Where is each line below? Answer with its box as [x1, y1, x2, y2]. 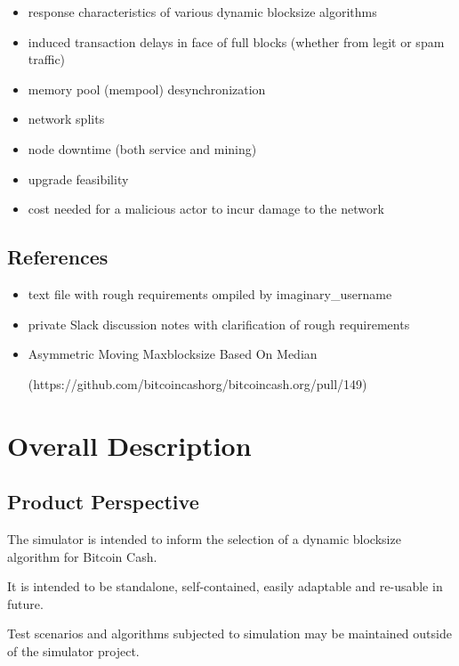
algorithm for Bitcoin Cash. [7, 547, 157, 565]
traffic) [28, 50, 66, 69]
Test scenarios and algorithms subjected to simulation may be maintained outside [7, 624, 452, 643]
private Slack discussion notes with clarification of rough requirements [28, 314, 410, 333]
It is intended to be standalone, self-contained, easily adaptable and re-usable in [7, 577, 443, 596]
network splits [28, 110, 105, 128]
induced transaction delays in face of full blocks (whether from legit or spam [28, 32, 445, 51]
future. [7, 594, 44, 613]
